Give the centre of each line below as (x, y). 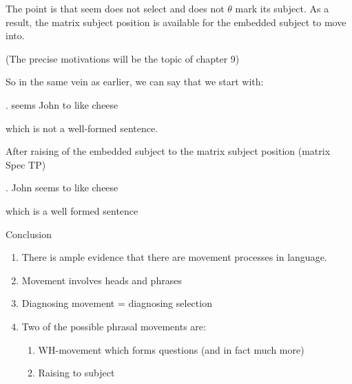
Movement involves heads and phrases (102, 280)
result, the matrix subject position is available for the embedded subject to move (176, 22)
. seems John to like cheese (62, 104)
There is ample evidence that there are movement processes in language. (174, 257)
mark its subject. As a (282, 8)
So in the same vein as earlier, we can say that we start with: (135, 82)
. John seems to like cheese (62, 188)
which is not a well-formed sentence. (82, 128)
